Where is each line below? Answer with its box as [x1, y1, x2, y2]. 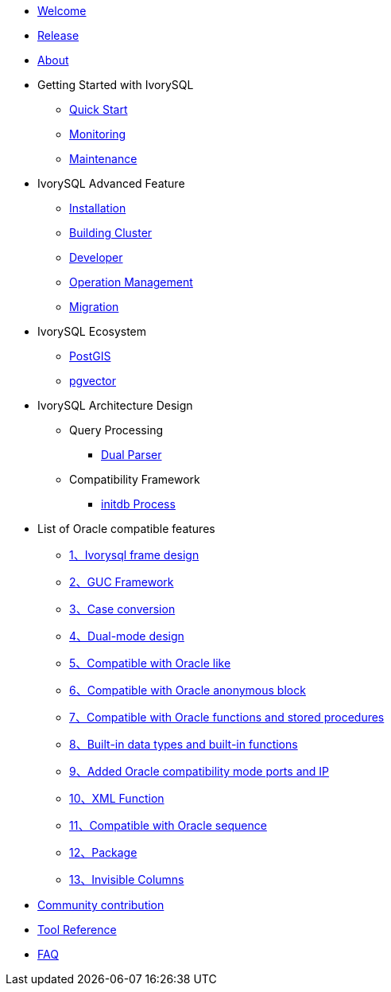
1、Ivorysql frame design [69, 548, 199, 562]
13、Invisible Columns [69, 873, 184, 886]
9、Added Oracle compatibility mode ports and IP [69, 764, 329, 778]
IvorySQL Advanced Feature [37, 177, 185, 190]
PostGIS [69, 349, 111, 363]
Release [37, 29, 79, 42]
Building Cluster [69, 226, 153, 239]
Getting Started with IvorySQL [37, 78, 194, 91]
